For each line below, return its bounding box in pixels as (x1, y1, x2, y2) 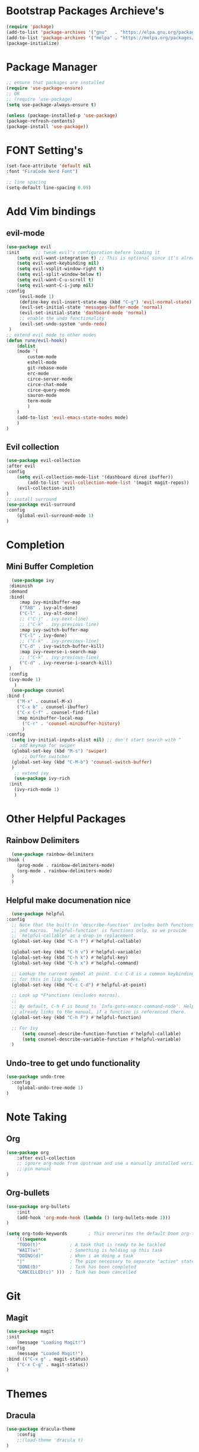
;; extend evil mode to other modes (6, 332, 97, 338)
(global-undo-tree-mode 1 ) (17, 1085, 84, 1091)
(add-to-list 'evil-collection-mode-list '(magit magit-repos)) (27, 480, 190, 486)
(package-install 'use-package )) (6, 123, 89, 130)
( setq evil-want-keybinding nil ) (17, 261, 99, 266)
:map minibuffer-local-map (17, 715, 84, 721)
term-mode (27, 398, 52, 404)
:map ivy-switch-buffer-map (19, 627, 89, 633)
